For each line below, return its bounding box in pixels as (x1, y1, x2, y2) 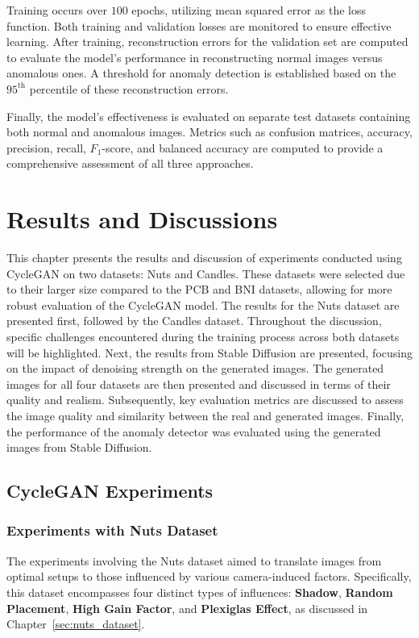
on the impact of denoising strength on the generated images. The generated (6, 360, 384, 377)
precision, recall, (6, 139, 86, 156)
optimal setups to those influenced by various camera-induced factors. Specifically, (6, 568, 412, 585)
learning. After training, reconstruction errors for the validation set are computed (6, 33, 409, 50)
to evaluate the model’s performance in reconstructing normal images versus (6, 48, 383, 65)
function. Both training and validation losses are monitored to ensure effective (6, 17, 392, 34)
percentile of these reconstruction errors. (29, 80, 229, 97)
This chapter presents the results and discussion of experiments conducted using (6, 249, 402, 266)
